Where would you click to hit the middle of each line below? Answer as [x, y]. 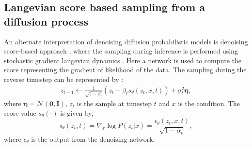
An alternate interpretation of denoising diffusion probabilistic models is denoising [126, 41]
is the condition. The [209, 103]
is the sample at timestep [114, 103]
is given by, [77, 113]
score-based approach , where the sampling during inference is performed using [121, 51]
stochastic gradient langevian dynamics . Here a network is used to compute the [123, 60]
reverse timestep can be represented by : [64, 79]
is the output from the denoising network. [93, 139]
